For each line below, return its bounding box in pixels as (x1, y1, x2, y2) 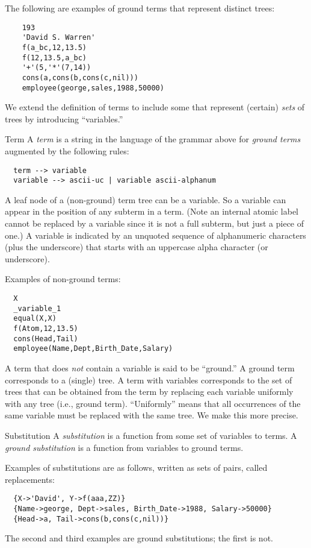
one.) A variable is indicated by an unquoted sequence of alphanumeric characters (5, 228, 306, 241)
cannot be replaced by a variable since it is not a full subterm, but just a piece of (5, 217, 304, 230)
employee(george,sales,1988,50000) (22, 83, 164, 92)
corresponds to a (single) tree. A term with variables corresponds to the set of (5, 373, 292, 386)
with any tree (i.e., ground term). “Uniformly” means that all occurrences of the (5, 397, 301, 409)
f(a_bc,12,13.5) (22, 43, 87, 52)
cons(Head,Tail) (13, 334, 78, 343)
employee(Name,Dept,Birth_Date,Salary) (13, 344, 173, 353)
